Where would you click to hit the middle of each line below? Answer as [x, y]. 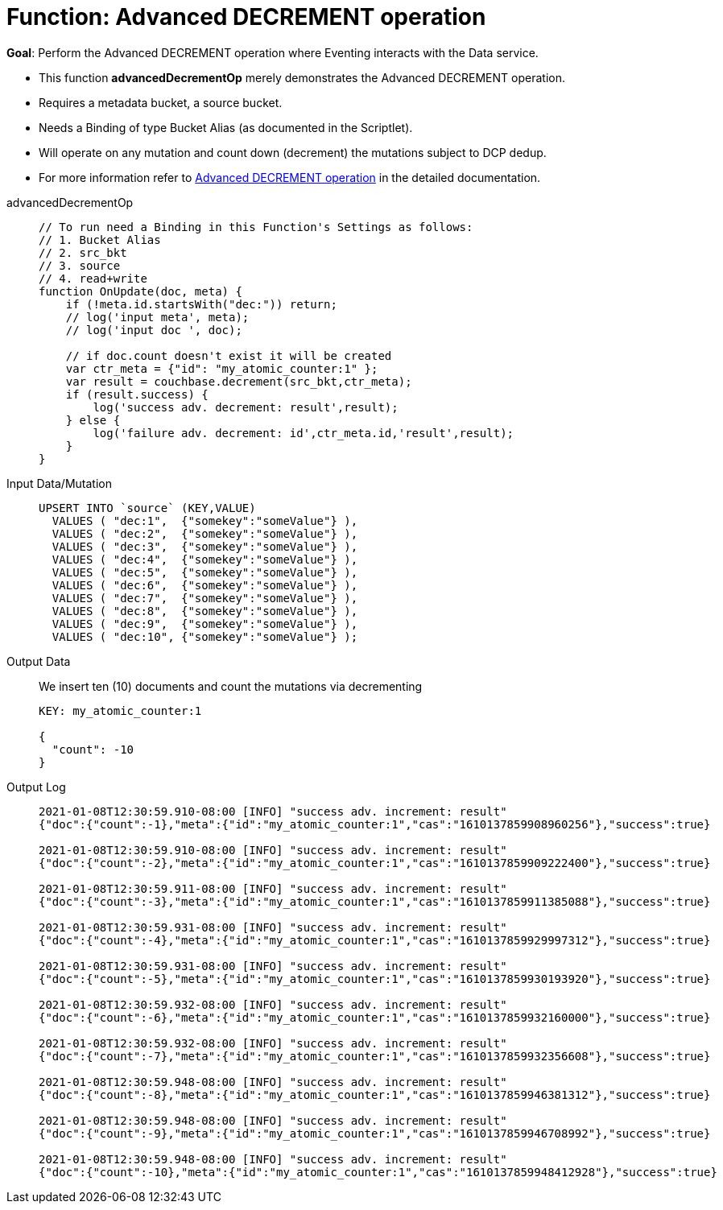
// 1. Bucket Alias [100, 240]
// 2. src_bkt [83, 252]
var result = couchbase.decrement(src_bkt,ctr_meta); [239, 381]
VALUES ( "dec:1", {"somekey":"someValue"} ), [205, 520]
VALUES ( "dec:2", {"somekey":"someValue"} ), [205, 533]
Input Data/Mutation [59, 483]
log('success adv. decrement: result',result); [246, 407]
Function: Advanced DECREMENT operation [246, 17]
